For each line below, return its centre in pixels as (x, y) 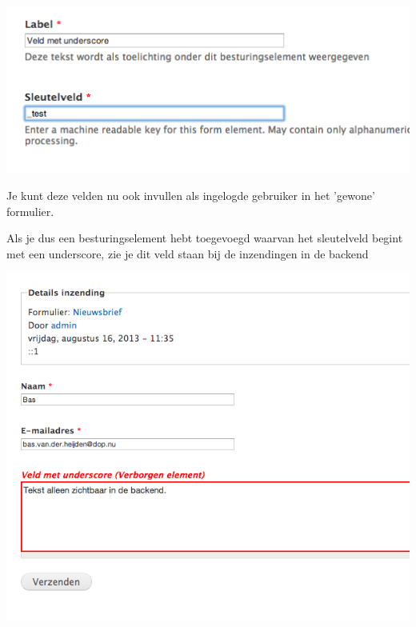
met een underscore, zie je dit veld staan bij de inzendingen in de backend (188, 253)
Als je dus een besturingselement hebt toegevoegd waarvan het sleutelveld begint (205, 238)
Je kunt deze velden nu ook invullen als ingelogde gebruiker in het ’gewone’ (191, 195)
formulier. (30, 211)
